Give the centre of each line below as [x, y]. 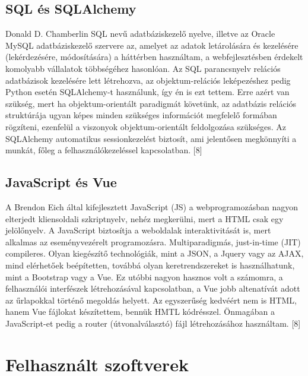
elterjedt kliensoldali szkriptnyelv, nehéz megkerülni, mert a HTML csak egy [145, 218]
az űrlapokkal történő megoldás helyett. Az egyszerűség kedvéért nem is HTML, [151, 300]
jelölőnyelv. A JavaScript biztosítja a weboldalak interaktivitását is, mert [138, 230]
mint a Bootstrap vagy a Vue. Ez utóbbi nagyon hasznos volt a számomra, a [144, 277]
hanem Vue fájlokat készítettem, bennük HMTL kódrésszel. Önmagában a [140, 312]
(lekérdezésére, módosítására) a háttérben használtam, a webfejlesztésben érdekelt [154, 57]
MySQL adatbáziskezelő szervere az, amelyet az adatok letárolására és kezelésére [152, 45]
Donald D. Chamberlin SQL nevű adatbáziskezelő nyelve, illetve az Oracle [140, 34]
